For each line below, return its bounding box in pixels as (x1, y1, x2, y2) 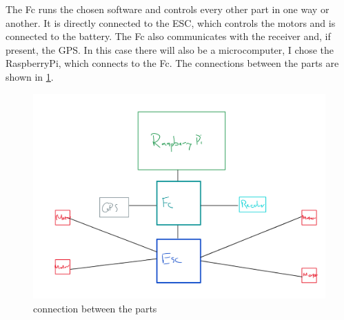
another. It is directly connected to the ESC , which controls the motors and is (6, 15, 336, 30)
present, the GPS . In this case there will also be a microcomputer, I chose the (6, 42, 334, 57)
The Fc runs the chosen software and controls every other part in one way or (6, 2, 330, 16)
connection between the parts (33, 301, 157, 315)
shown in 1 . (6, 69, 54, 83)
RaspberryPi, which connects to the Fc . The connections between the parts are (6, 56, 339, 70)
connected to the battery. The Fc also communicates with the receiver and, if (6, 29, 331, 43)
